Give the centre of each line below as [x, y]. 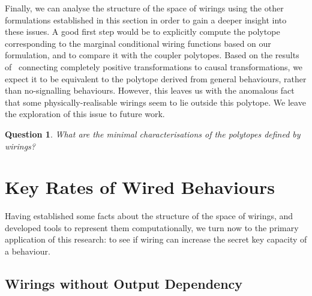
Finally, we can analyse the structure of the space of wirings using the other [144, 8]
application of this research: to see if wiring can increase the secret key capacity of [156, 239]
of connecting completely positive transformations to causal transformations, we [154, 66]
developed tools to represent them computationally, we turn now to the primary [152, 227]
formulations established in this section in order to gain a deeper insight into [146, 20]
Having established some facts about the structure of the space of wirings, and [149, 216]
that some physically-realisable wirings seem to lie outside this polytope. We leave [155, 102]
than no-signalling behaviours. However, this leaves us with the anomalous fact [150, 90]
